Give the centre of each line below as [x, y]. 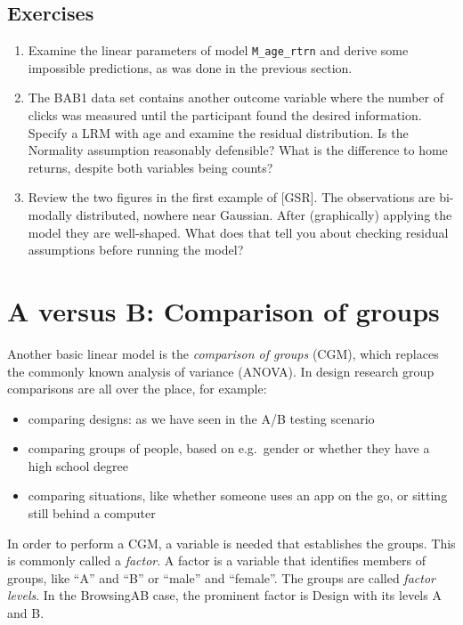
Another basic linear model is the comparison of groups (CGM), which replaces [223, 353]
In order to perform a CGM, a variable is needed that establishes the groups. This [231, 543]
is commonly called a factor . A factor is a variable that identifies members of [216, 560]
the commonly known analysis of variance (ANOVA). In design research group [221, 371]
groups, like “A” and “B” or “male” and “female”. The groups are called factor [221, 577]
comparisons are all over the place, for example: [137, 389]
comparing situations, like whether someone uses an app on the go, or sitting [238, 495]
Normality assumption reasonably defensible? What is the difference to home [238, 150]
